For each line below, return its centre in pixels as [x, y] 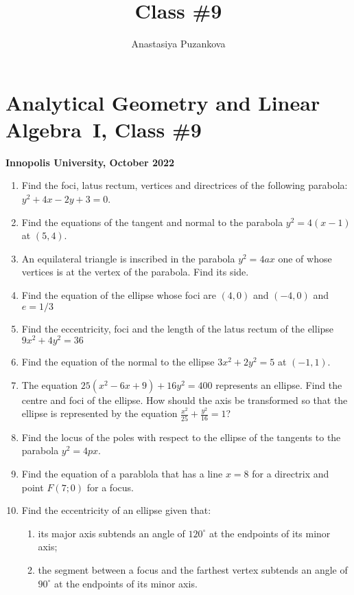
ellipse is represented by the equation [99, 413]
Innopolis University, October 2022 [90, 162]
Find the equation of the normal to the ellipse [118, 362]
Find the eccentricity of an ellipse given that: [116, 510]
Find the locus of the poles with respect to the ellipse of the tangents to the [181, 437]
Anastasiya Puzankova [178, 44]
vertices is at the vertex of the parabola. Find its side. [135, 272]
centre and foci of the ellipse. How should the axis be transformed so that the [185, 400]
